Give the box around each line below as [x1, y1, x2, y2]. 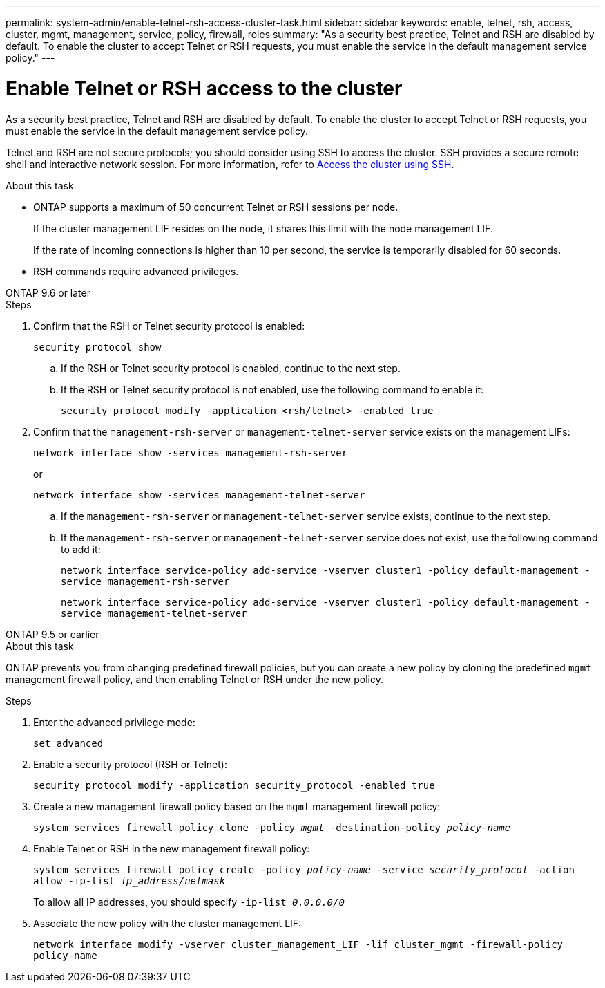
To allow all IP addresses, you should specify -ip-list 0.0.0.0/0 [33, 895, 345, 908]
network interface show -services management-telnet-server [33, 489, 365, 501]
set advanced [33, 737, 104, 749]
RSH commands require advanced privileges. [33, 265, 239, 277]
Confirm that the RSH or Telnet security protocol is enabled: [33, 319, 305, 332]
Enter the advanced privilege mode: [33, 716, 195, 728]
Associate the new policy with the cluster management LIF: [33, 917, 302, 929]
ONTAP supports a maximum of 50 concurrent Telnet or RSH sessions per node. [33, 201, 398, 213]
